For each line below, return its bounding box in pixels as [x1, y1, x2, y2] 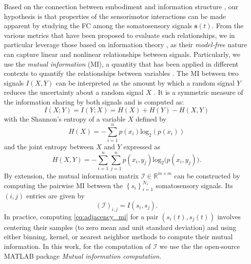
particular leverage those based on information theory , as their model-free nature [4, 39, 247, 50]
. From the [212, 20, 244, 31]
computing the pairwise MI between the [4, 180, 123, 190]
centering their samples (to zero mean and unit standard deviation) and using [4, 222, 236, 232]
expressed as [123, 141, 160, 152]
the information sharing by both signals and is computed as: [4, 96, 184, 106]
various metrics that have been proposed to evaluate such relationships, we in [4, 30, 235, 40]
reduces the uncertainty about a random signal [4, 87, 144, 97]
